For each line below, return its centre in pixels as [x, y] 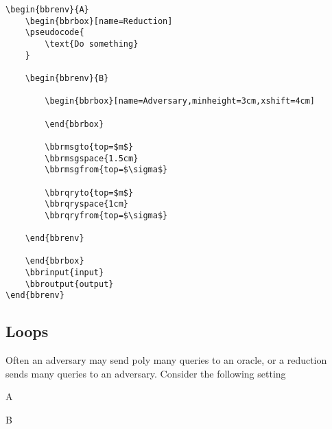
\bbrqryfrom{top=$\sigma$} [106, 215]
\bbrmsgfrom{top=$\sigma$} [106, 170]
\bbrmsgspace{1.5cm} [92, 158]
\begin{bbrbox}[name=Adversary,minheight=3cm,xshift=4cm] [180, 101]
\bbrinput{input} [64, 273]
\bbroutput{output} [69, 284]
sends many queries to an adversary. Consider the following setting [146, 373]
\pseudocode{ [55, 33]
